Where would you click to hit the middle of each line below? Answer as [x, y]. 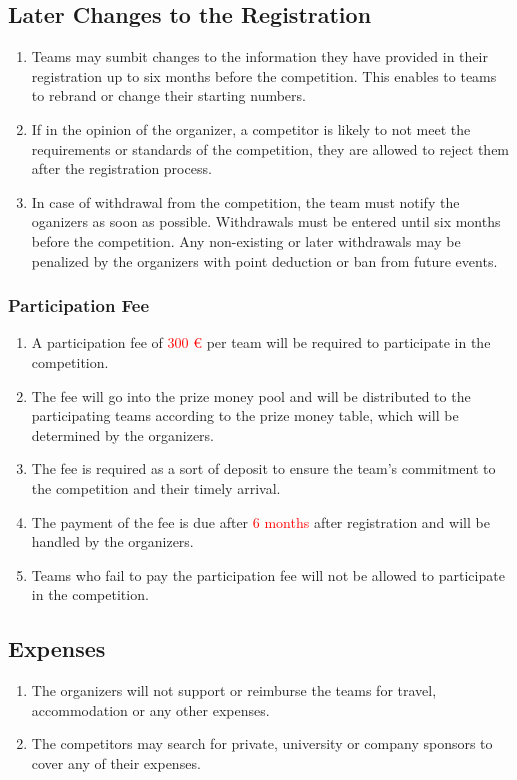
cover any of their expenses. [116, 762]
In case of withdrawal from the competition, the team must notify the [245, 201]
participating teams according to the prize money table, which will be [245, 415]
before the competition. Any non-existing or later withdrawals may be [246, 240]
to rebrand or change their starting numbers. [168, 95]
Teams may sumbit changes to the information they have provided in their [259, 56]
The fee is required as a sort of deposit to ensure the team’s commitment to [263, 468]
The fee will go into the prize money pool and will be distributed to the [251, 395]
